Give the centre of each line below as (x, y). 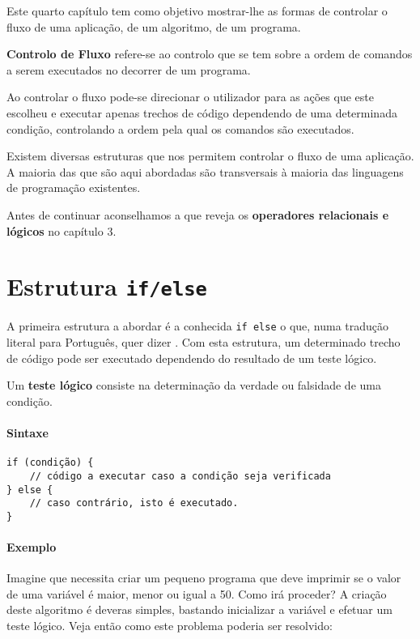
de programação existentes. (74, 187)
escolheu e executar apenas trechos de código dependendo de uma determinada (202, 112)
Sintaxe (28, 432)
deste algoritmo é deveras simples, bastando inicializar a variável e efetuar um (199, 609)
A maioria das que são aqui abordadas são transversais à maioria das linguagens (205, 171)
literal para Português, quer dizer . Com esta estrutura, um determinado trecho (204, 342)
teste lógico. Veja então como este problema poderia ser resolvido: (170, 626)
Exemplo (32, 547)
